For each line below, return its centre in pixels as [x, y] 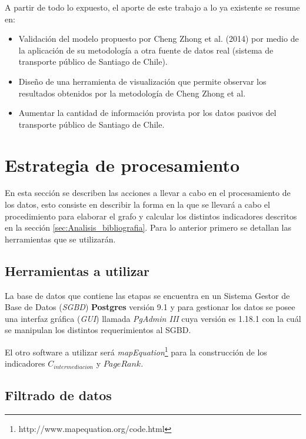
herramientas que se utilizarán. [60, 239]
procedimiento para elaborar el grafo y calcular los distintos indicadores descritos [151, 216]
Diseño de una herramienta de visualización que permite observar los [142, 81]
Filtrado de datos [58, 395]
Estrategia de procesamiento [122, 164]
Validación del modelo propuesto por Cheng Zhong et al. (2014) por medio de [159, 39]
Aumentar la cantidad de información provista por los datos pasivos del [147, 113]
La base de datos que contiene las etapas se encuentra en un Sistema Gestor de [147, 295]
